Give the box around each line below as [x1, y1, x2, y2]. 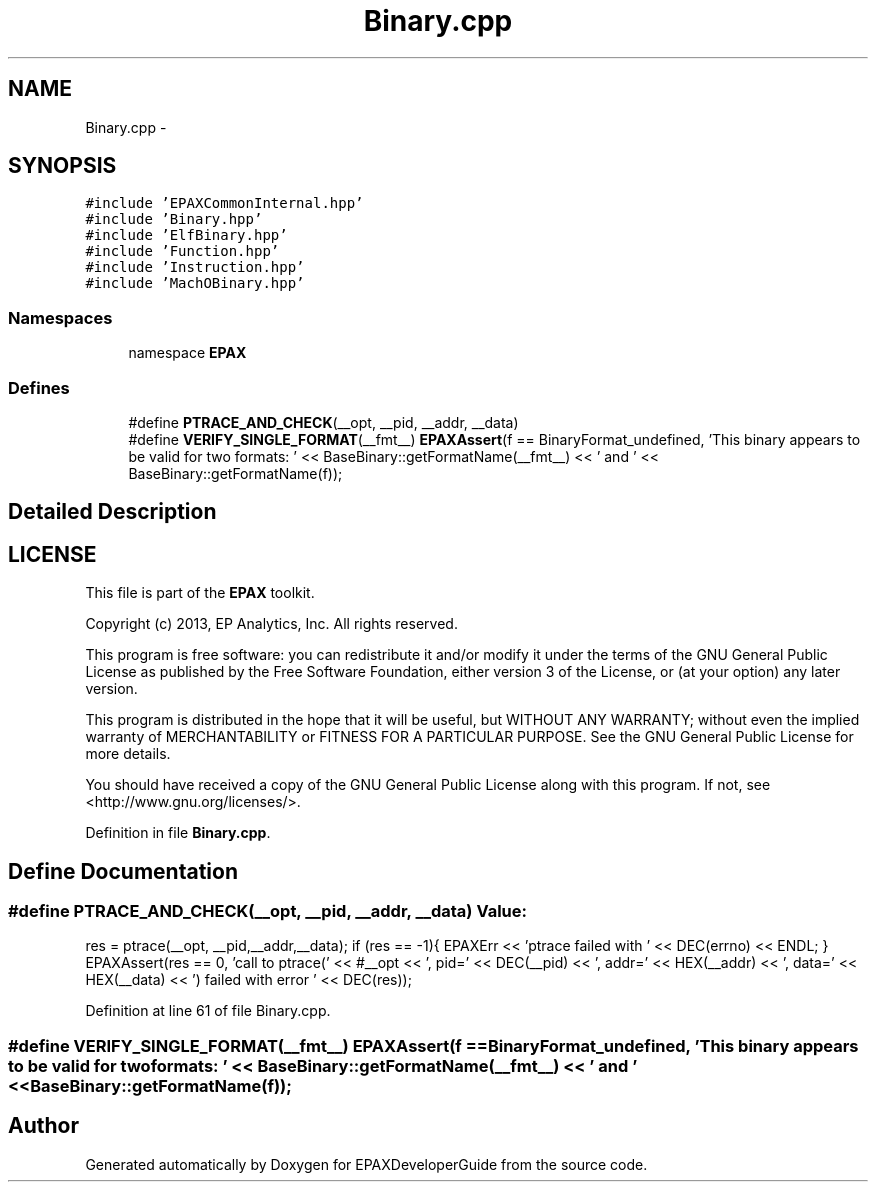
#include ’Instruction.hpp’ [85, 259, 305, 276]
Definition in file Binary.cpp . [85, 824, 271, 842]
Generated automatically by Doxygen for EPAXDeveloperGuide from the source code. [85, 1155, 648, 1173]
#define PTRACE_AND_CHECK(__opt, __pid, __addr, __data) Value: [8, 901, 527, 922]
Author [8, 1113, 79, 1139]
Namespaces [8, 307, 113, 328]
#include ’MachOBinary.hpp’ [85, 275, 305, 292]
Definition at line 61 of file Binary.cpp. [85, 1002, 331, 1020]
